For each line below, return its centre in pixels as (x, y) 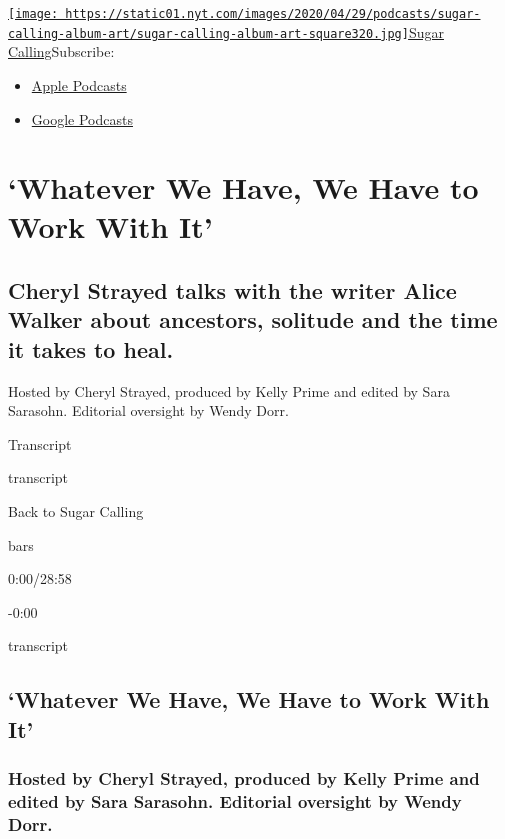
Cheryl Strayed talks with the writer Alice (232, 290)
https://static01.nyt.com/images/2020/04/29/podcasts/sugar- (273, 14)
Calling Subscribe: (61, 51)
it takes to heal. (91, 348)
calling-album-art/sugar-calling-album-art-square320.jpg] (208, 33)
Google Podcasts (82, 118)
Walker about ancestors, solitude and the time (253, 319)
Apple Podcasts (79, 84)
